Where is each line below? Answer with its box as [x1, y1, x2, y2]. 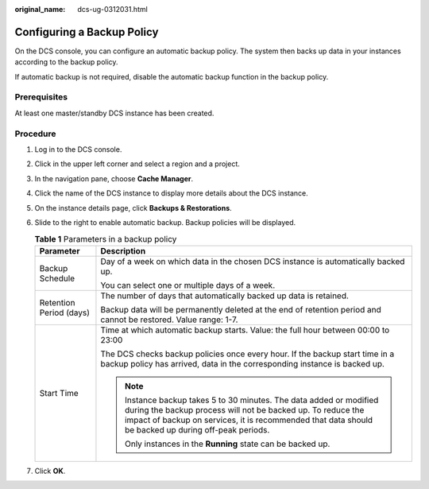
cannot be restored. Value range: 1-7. [100, 314, 238, 325]
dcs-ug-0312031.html [77, 5, 149, 14]
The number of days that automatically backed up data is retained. [100, 290, 350, 301]
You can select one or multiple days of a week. [100, 279, 276, 290]
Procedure [14, 128, 56, 139]
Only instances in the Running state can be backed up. [124, 438, 330, 449]
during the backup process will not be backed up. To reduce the [124, 404, 365, 415]
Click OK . [34, 466, 66, 475]
